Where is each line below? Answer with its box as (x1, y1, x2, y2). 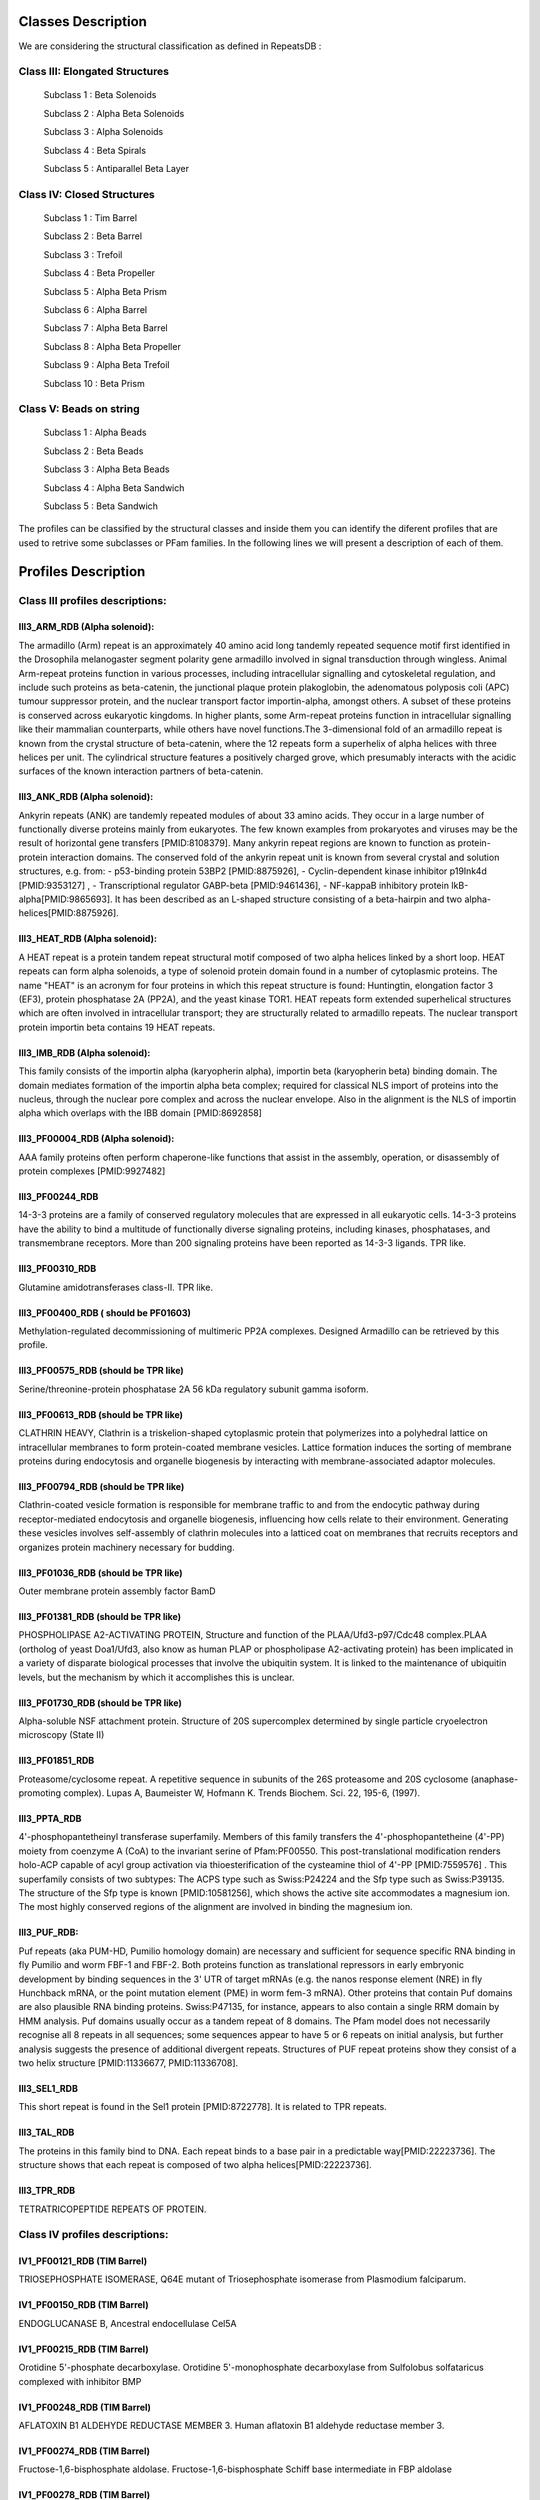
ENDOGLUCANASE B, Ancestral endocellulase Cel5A (18, 2317, 237, 2329)
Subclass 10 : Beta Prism (43, 377, 145, 389)
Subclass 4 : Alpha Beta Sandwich (43, 481, 185, 494)
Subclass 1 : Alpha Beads (43, 426, 147, 439)
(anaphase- (470, 1773, 519, 1785)
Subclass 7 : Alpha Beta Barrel (43, 322, 169, 334)
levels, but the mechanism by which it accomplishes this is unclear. (18, 1671, 295, 1683)
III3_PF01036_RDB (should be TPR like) (18, 1566, 183, 1579)
